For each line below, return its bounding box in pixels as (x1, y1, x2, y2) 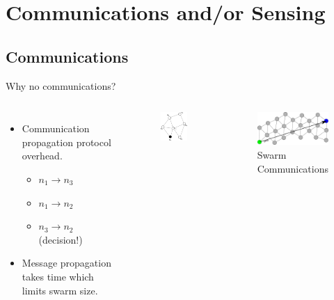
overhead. (22, 148, 63, 163)
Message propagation (22, 255, 111, 270)
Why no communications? (6, 78, 116, 93)
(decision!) (38, 232, 83, 246)
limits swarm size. (22, 283, 98, 297)
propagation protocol (22, 134, 111, 149)
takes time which (22, 269, 94, 283)
